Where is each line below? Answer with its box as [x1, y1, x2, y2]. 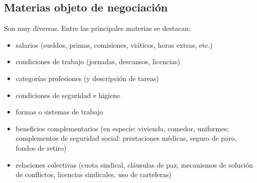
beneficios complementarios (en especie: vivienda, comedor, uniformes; [15, 123, 229, 133]
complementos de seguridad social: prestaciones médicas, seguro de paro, [15, 133, 237, 143]
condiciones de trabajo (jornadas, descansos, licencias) [15, 56, 180, 67]
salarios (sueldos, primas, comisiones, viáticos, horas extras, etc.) [15, 39, 213, 50]
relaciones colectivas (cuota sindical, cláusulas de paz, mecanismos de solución [15, 159, 253, 170]
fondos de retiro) [15, 142, 67, 153]
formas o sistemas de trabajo [15, 106, 103, 117]
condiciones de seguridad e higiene [15, 90, 120, 100]
